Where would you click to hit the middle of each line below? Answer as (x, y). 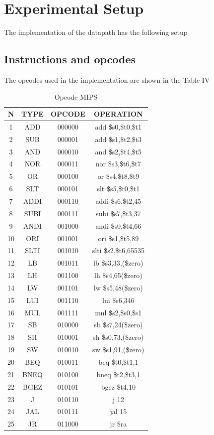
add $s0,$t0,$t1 (118, 126)
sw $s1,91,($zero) (118, 350)
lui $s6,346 (118, 300)
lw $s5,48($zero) (118, 287)
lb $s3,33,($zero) (118, 263)
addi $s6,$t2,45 (118, 201)
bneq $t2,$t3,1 (118, 374)
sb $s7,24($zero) (118, 325)
